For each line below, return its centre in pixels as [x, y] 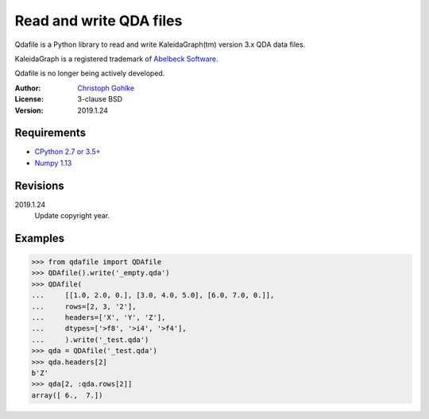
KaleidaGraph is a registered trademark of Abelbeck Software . [116, 59]
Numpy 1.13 [53, 163]
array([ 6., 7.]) [67, 395]
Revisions [40, 185]
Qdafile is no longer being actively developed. [90, 73]
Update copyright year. [72, 216]
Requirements [50, 133]
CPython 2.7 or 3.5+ [68, 152]
